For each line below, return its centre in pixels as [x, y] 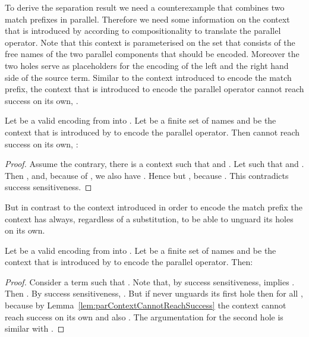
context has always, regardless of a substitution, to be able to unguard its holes [149, 218]
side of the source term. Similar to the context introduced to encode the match [148, 77]
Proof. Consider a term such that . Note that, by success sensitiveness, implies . [150, 281]
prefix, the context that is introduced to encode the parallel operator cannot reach [154, 89]
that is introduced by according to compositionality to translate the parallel [143, 31]
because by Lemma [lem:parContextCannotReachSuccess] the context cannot [146, 305]
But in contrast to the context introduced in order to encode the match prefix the [154, 207]
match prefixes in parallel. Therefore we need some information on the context [147, 19]
